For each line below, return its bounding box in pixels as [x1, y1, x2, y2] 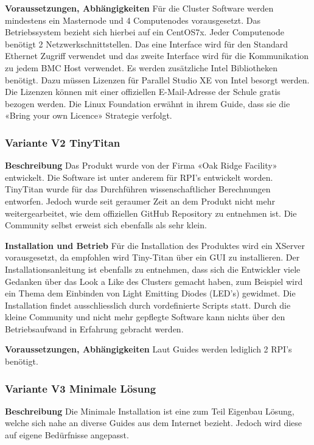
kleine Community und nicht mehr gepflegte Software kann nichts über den [5, 310, 285, 323]
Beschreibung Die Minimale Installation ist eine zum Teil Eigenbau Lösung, [5, 404, 295, 417]
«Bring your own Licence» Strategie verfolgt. [5, 109, 172, 122]
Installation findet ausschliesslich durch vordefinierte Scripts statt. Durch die [5, 298, 291, 311]
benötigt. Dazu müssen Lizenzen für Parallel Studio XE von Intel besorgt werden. [5, 73, 310, 86]
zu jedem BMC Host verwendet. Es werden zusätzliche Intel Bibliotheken [5, 61, 278, 74]
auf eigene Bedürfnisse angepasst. [5, 429, 129, 441]
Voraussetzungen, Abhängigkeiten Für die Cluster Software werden [5, 2, 274, 14]
